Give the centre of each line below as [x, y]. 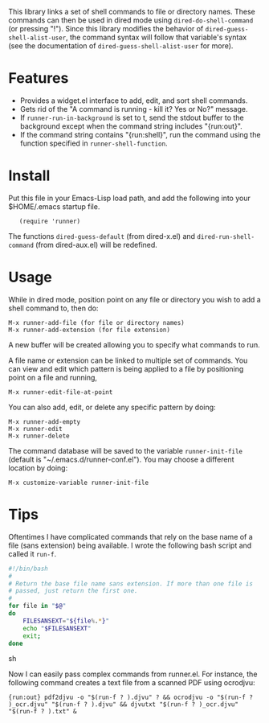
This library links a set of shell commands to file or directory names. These [132, 12]
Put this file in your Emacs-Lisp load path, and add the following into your [129, 198]
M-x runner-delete [39, 436]
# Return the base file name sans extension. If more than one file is [130, 583]
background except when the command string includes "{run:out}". [131, 126]
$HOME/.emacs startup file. [54, 206]
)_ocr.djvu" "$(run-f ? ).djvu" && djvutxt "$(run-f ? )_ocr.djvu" [124, 705]
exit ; [32, 636]
